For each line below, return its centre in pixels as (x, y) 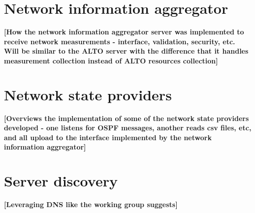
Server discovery (61, 181)
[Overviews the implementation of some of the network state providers (127, 118)
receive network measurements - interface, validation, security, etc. (120, 41)
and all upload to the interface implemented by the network (108, 137)
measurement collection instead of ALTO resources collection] (111, 60)
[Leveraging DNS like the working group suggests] (91, 204)
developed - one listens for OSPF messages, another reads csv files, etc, (128, 128)
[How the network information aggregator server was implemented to (124, 32)
